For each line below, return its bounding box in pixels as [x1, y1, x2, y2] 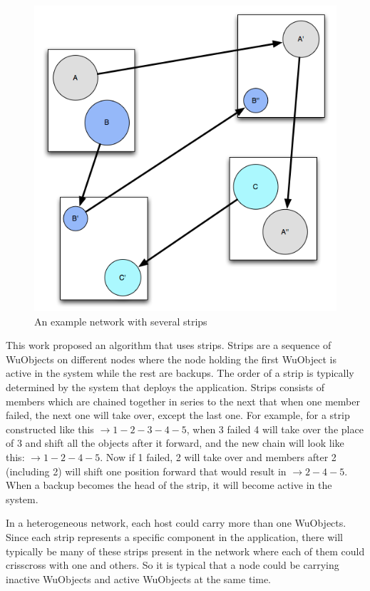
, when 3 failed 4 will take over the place [186, 421, 364, 436]
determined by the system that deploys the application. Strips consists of [6, 380, 325, 395]
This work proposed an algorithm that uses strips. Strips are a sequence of [6, 338, 332, 353]
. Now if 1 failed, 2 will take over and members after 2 [100, 450, 336, 465]
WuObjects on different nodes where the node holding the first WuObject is [6, 351, 337, 366]
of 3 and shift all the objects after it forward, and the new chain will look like [6, 435, 344, 450]
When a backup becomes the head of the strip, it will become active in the [6, 478, 332, 492]
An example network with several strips [34, 313, 207, 328]
